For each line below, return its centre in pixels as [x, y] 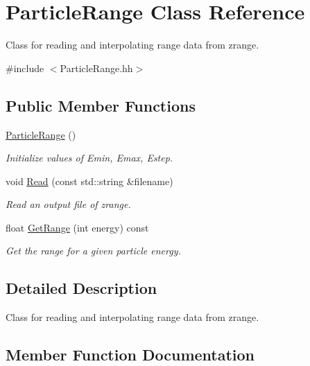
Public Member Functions [101, 105]
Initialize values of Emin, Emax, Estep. [89, 158]
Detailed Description [81, 288]
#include [25, 68]
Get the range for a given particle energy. [93, 251]
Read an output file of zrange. [68, 204]
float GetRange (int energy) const [77, 227]
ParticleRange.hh [96, 68]
